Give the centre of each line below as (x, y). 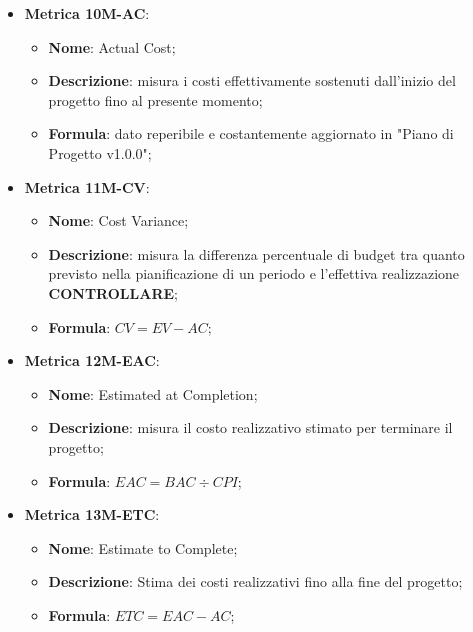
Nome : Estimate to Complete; (143, 547)
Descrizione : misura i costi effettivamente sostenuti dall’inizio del (252, 80)
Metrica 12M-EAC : (92, 360)
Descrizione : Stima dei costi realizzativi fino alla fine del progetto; (255, 581)
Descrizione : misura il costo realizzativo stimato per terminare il (250, 427)
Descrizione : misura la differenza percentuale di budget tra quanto (256, 253)
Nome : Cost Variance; (118, 220)
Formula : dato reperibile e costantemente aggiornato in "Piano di (251, 133)
